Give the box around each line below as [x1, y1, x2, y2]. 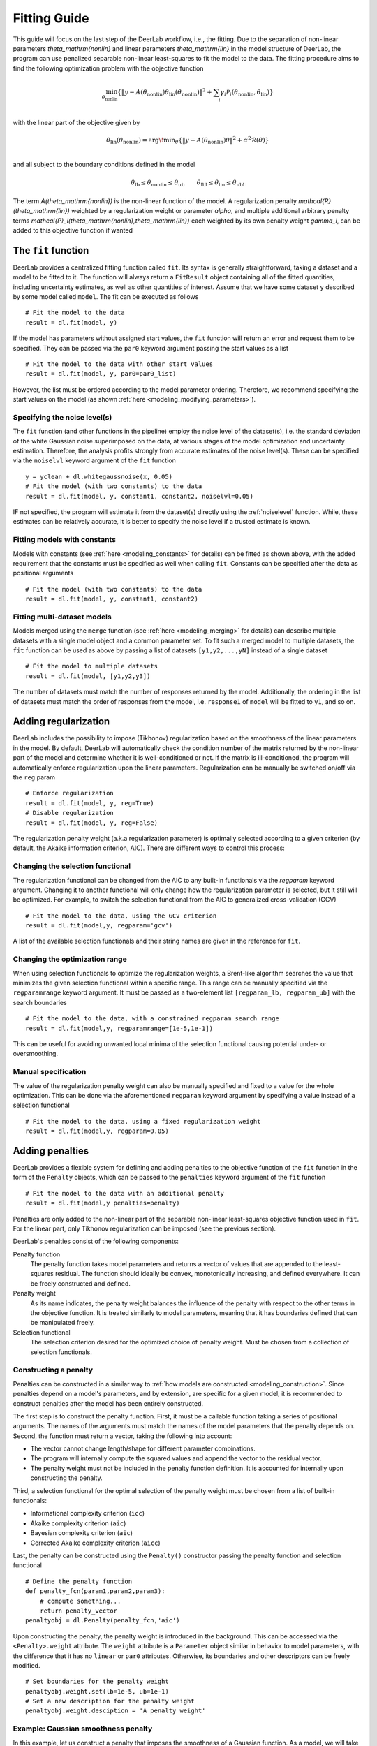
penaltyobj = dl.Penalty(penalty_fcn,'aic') [25, 1617, 181, 1624]
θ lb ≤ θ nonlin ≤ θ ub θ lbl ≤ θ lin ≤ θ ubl [130, 179, 244, 188]
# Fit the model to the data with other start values [25, 360, 213, 368]
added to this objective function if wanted [13, 226, 133, 234]
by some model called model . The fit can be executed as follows [13, 293, 199, 300]
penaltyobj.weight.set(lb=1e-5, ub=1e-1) [25, 1687, 169, 1695]
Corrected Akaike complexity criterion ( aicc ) [30, 1539, 161, 1547]
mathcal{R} [297, 196, 332, 205]
